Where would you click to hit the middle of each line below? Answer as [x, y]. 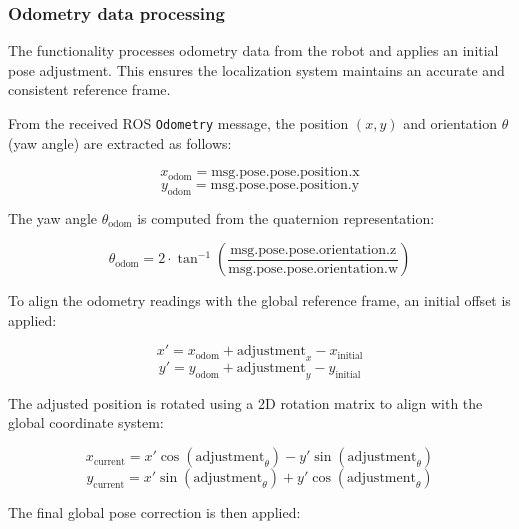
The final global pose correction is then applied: [154, 512]
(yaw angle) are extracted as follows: [120, 142]
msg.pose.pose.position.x [285, 172]
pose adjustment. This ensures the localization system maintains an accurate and [256, 69]
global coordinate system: [86, 422]
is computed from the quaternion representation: [286, 217]
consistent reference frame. [89, 89]
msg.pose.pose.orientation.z [313, 249]
